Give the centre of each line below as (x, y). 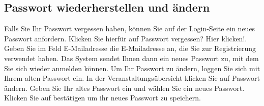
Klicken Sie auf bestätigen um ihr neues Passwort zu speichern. (102, 98)
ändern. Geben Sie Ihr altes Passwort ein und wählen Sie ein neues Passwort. (124, 88)
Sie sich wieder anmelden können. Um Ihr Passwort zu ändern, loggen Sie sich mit (132, 68)
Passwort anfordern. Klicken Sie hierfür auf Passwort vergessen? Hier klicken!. (126, 38)
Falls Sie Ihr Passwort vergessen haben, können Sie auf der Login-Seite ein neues (130, 29)
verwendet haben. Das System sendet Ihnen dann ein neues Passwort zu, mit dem (131, 58)
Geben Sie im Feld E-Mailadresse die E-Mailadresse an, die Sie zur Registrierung (130, 48)
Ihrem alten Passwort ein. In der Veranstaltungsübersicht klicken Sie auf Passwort (132, 78)
